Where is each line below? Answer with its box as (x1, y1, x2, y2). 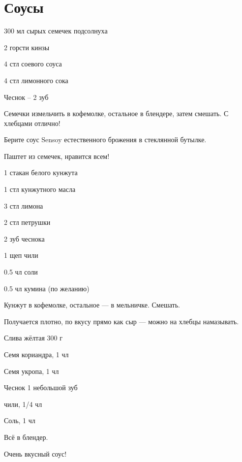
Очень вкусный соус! (4, 448, 67, 459)
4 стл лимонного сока (4, 75, 68, 85)
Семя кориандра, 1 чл (4, 349, 69, 359)
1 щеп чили (4, 250, 38, 260)
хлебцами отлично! (4, 118, 60, 128)
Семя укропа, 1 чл (4, 366, 59, 376)
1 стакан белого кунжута (4, 167, 78, 178)
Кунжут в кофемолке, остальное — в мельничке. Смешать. (4, 300, 180, 310)
